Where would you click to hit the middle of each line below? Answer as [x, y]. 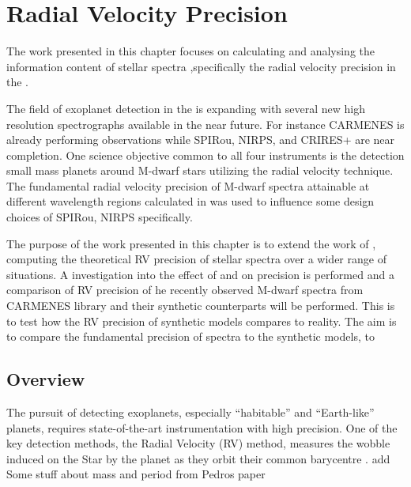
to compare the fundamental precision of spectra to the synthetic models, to [190, 336]
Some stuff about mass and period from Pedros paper [136, 474]
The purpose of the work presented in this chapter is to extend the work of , [191, 243]
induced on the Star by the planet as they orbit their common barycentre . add [198, 458]
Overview [46, 379]
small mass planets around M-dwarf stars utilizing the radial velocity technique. [200, 170]
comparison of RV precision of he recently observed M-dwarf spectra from [185, 290]
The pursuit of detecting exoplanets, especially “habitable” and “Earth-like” [190, 412]
